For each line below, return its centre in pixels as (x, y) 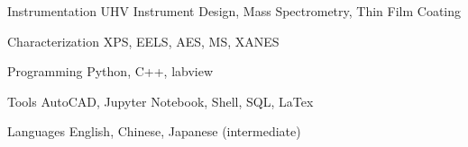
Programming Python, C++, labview (110, 71)
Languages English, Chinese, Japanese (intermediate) (154, 131)
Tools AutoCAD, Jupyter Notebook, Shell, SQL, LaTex (161, 101)
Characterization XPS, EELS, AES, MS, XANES (143, 41)
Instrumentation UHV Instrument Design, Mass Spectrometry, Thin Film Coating (234, 11)
